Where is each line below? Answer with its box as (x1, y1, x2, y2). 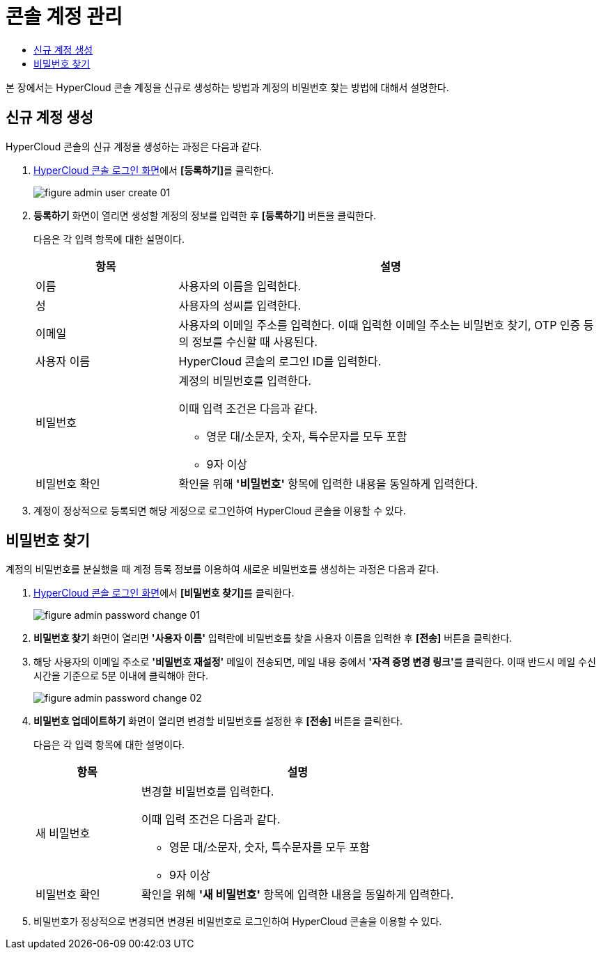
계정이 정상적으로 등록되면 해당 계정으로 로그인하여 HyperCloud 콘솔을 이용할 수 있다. (33, 504, 406, 516)
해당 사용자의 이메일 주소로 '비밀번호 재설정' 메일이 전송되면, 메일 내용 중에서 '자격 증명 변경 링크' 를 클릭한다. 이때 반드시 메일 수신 (33, 656, 596, 668)
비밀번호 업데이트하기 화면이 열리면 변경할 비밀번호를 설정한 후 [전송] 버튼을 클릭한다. (33, 715, 403, 727)
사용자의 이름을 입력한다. (178, 278, 302, 293)
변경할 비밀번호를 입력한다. (141, 784, 274, 799)
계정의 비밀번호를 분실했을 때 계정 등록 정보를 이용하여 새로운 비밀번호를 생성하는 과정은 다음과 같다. (6, 563, 439, 576)
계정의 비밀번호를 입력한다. (178, 373, 311, 388)
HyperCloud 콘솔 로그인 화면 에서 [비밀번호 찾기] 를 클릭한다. (33, 587, 295, 599)
